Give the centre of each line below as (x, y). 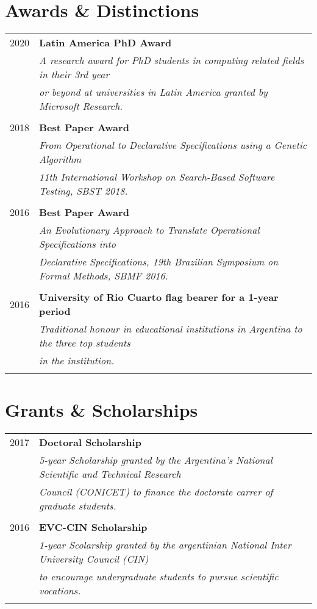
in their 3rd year (74, 74)
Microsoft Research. (81, 106)
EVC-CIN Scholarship (93, 527)
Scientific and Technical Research (110, 474)
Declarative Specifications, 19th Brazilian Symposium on (159, 262)
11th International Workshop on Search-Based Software (157, 177)
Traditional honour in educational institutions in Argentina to (171, 329)
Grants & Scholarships (102, 410)
